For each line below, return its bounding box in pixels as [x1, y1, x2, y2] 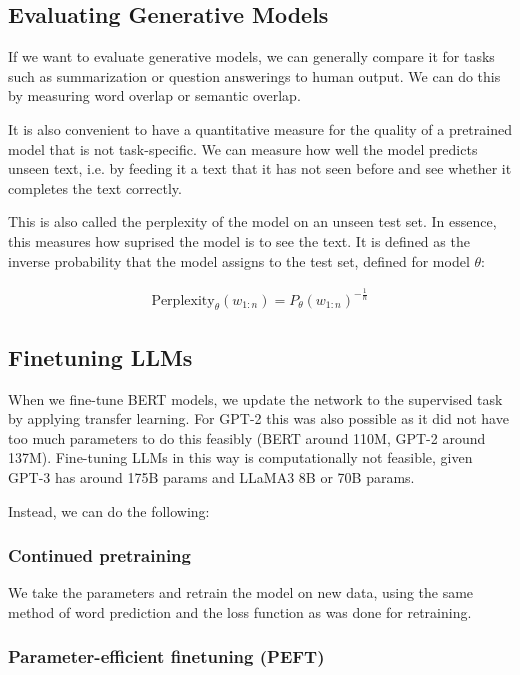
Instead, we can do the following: [8, 500, 210, 521]
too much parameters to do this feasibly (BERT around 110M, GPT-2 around [8, 427, 486, 448]
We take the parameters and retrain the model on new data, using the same [8, 582, 474, 603]
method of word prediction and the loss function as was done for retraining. [8, 601, 472, 622]
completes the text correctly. [8, 177, 182, 198]
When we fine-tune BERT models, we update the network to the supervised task [8, 388, 503, 409]
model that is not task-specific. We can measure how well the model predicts [8, 138, 478, 159]
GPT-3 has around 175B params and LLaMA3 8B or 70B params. [8, 466, 415, 487]
